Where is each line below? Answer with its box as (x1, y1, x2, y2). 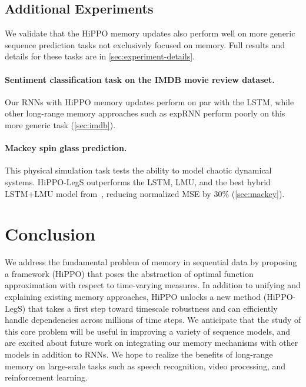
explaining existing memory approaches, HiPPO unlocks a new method (5, 291, 261, 303)
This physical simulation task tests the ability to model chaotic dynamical (5, 164, 272, 176)
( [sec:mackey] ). (231, 187, 285, 199)
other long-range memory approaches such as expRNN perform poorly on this (5, 107, 285, 119)
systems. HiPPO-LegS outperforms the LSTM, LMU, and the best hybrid (5, 175, 271, 188)
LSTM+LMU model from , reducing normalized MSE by (5, 187, 211, 199)
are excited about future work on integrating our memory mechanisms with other (5, 336, 298, 349)
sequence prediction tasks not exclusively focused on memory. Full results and (5, 38, 285, 51)
